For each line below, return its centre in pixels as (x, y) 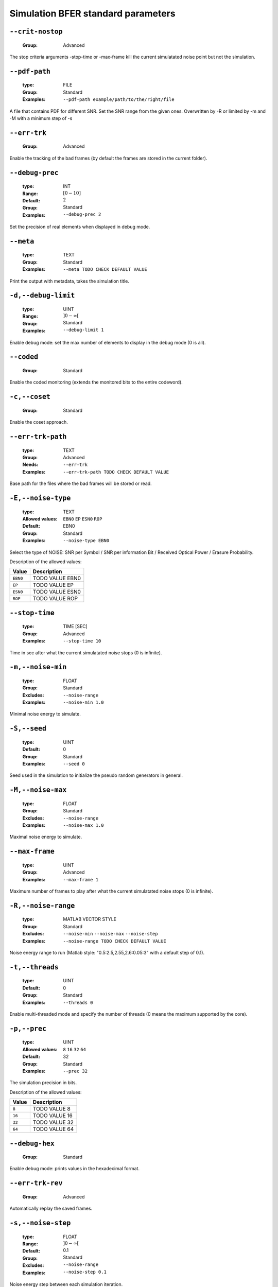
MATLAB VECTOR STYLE (90, 919)
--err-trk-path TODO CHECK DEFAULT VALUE (116, 472)
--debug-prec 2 (82, 214)
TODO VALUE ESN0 (57, 592)
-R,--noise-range (42, 906)
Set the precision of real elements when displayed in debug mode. (80, 227)
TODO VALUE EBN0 (57, 578)
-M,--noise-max (38, 790)
